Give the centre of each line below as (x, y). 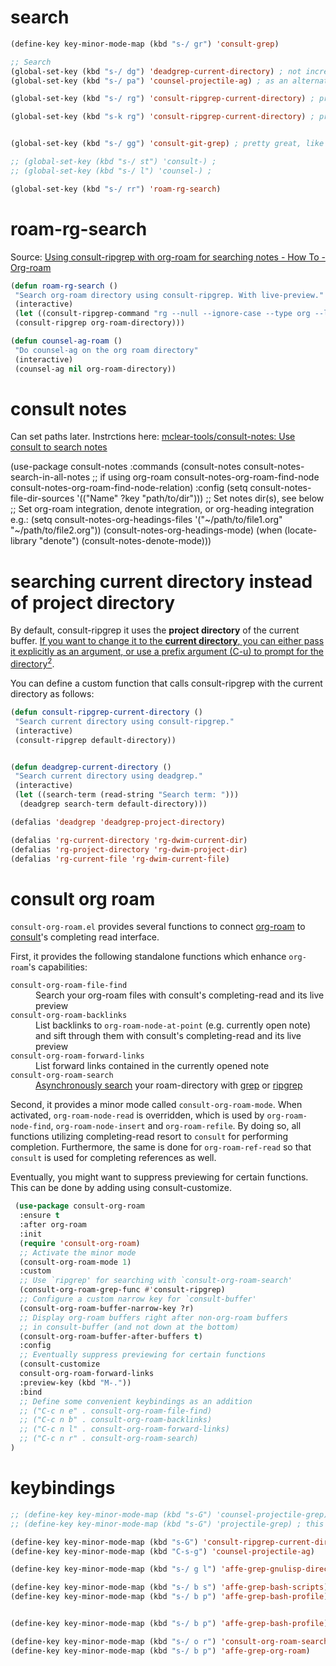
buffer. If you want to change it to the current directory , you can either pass (167, 641)
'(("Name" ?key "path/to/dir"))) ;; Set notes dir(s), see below (200, 498)
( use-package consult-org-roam (79, 1206)
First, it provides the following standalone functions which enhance (148, 957)
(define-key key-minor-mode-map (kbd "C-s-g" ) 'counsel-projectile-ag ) (162, 1551)
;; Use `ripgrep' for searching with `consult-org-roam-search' (156, 1281)
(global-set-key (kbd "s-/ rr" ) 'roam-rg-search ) (116, 189)
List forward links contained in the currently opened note (152, 1066)
